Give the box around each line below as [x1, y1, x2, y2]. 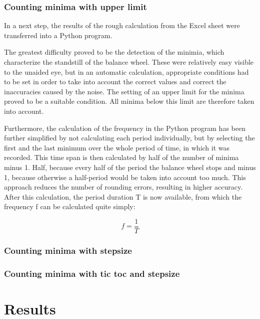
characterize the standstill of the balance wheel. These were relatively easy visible [4, 57, 254, 67]
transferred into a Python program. [4, 30, 112, 40]
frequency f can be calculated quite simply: [4, 201, 135, 212]
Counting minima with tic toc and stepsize [4, 267, 180, 279]
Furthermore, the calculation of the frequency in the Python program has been [4, 122, 245, 133]
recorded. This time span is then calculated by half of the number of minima [4, 152, 239, 163]
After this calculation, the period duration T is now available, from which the [4, 191, 242, 202]
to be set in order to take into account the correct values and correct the [4, 76, 226, 87]
